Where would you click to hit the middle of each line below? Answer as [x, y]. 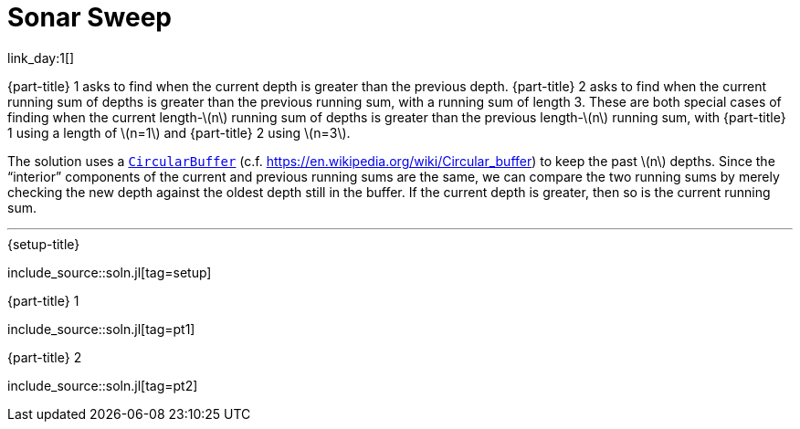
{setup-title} [44, 244]
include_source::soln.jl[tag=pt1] [101, 329]
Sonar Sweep [89, 17]
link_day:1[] [41, 58]
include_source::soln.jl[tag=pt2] [103, 385]
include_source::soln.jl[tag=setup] [110, 272]
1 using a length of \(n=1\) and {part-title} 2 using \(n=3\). [179, 132]
